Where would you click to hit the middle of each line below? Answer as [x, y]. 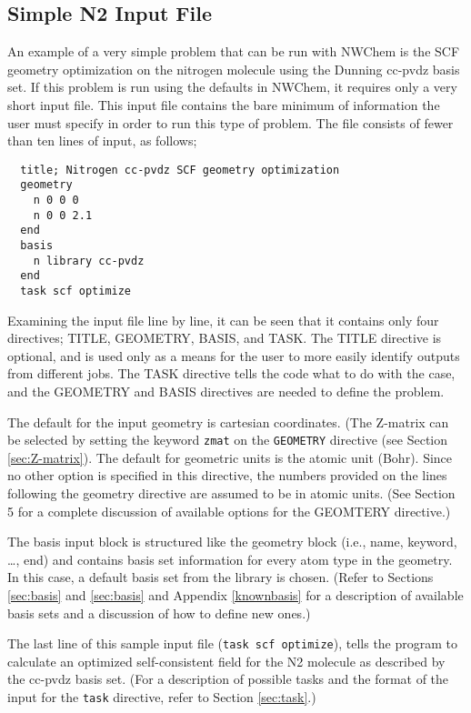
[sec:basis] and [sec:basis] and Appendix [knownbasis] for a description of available [235, 595]
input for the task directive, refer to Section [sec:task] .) [162, 697]
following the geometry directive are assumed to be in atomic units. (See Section [231, 493]
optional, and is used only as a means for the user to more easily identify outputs [234, 355]
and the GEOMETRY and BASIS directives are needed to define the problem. [226, 392]
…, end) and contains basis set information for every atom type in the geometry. [230, 559]
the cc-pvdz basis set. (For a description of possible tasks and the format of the [228, 679]
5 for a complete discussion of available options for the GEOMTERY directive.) [229, 511]
